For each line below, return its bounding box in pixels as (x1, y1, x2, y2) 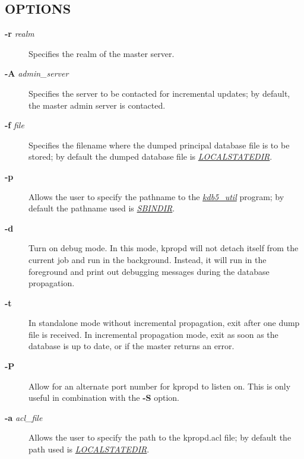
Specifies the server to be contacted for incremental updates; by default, (28, 87, 290, 99)
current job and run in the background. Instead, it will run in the (28, 253, 267, 265)
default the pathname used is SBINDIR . (28, 202, 175, 214)
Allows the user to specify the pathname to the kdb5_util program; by (28, 190, 284, 202)
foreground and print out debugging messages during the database (28, 265, 270, 277)
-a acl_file (5, 411, 43, 423)
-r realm (5, 27, 34, 40)
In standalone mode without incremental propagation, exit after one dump (28, 316, 300, 329)
